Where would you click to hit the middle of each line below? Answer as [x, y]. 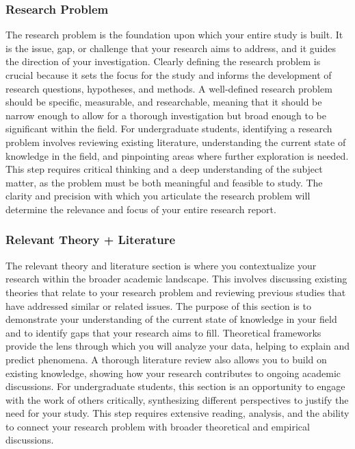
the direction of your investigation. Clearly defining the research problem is [163, 61]
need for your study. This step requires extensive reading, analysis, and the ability [177, 413]
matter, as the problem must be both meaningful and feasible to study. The [164, 182]
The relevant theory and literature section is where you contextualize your [161, 265]
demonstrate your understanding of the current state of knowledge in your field [171, 319]
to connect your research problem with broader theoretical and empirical [158, 426]
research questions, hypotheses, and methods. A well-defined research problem [169, 88]
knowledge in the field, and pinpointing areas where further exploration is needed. [177, 155]
